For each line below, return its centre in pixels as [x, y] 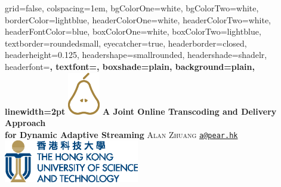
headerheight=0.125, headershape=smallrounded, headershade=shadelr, [136, 55]
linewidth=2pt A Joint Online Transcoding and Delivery [141, 111]
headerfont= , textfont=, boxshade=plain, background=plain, [130, 66]
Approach [25, 123]
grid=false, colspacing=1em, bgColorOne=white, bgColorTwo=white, [132, 8]
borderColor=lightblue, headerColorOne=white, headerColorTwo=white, [138, 19]
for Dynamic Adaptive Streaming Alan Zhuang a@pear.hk [121, 134]
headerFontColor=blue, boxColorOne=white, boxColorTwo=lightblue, [133, 31]
